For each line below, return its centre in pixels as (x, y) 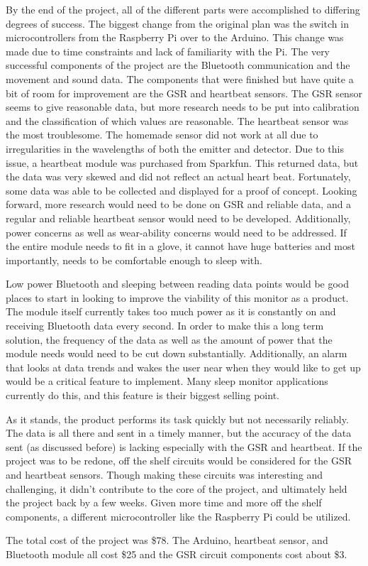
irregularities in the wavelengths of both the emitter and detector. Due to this (175, 148)
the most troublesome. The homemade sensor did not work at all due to (162, 135)
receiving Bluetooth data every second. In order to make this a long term (165, 326)
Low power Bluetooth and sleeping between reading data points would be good (178, 284)
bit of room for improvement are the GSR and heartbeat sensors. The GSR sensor (184, 93)
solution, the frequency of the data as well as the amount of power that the (169, 339)
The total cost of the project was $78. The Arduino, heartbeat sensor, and (167, 540)
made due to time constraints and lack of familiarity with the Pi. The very (168, 51)
